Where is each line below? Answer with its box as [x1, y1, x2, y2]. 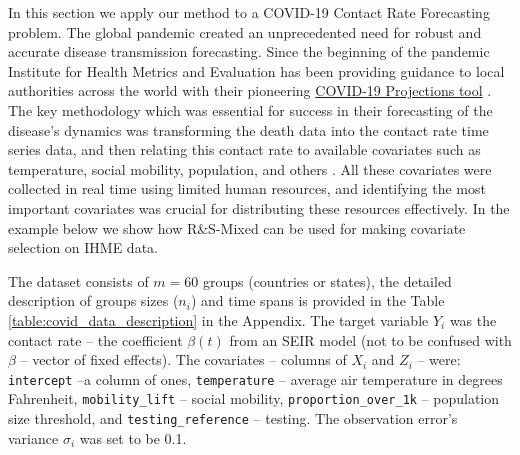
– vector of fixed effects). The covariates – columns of [20, 349, 347, 370]
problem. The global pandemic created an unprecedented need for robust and [8, 21, 482, 42]
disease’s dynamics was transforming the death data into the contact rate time [8, 119, 489, 140]
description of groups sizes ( [8, 290, 179, 311]
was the [449, 309, 497, 330]
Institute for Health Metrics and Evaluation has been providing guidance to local [8, 60, 505, 81]
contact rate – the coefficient [8, 329, 183, 350]
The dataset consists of [8, 270, 149, 291]
